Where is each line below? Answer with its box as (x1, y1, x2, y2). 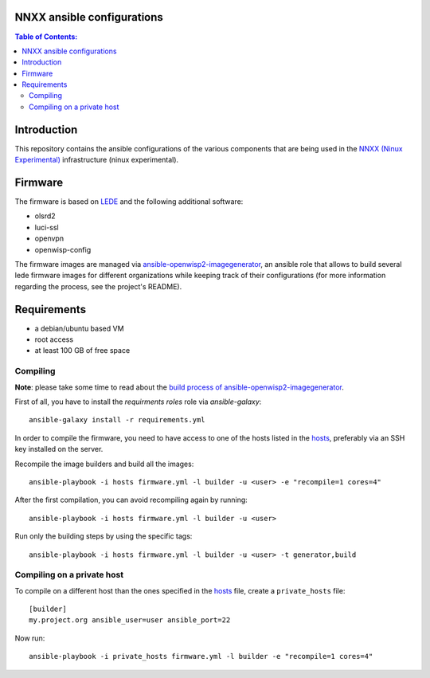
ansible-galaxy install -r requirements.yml (29, 415, 206, 425)
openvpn (34, 233, 64, 243)
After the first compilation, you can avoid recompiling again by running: (14, 495, 248, 505)
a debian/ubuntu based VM (34, 323, 124, 333)
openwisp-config (34, 245, 92, 254)
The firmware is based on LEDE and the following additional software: (14, 197, 244, 206)
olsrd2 (34, 211, 56, 221)
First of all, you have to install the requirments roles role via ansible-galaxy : (14, 397, 262, 406)
